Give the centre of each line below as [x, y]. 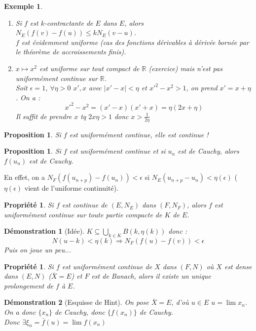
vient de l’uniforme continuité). [72, 188]
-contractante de [69, 22]
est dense [238, 266]
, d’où [180, 302]
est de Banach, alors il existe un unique [151, 276]
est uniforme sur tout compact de [89, 68]
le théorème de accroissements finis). [71, 52]
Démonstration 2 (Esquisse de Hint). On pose [76, 302]
